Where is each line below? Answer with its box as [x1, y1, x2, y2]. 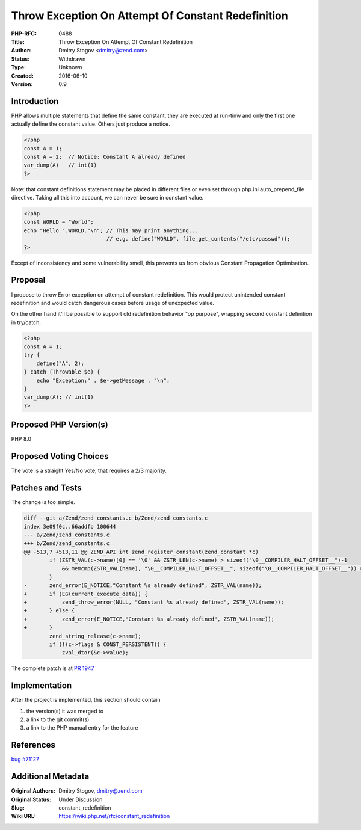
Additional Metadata [11, 772, 90, 782]
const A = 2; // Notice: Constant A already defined [23, 153, 186, 160]
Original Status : [11, 796, 51, 803]
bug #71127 [11, 755, 40, 763]
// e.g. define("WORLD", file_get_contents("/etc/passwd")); [106, 235, 291, 242]
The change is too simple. [11, 499, 75, 506]
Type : [11, 64, 26, 71]
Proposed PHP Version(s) [11, 420, 108, 430]
